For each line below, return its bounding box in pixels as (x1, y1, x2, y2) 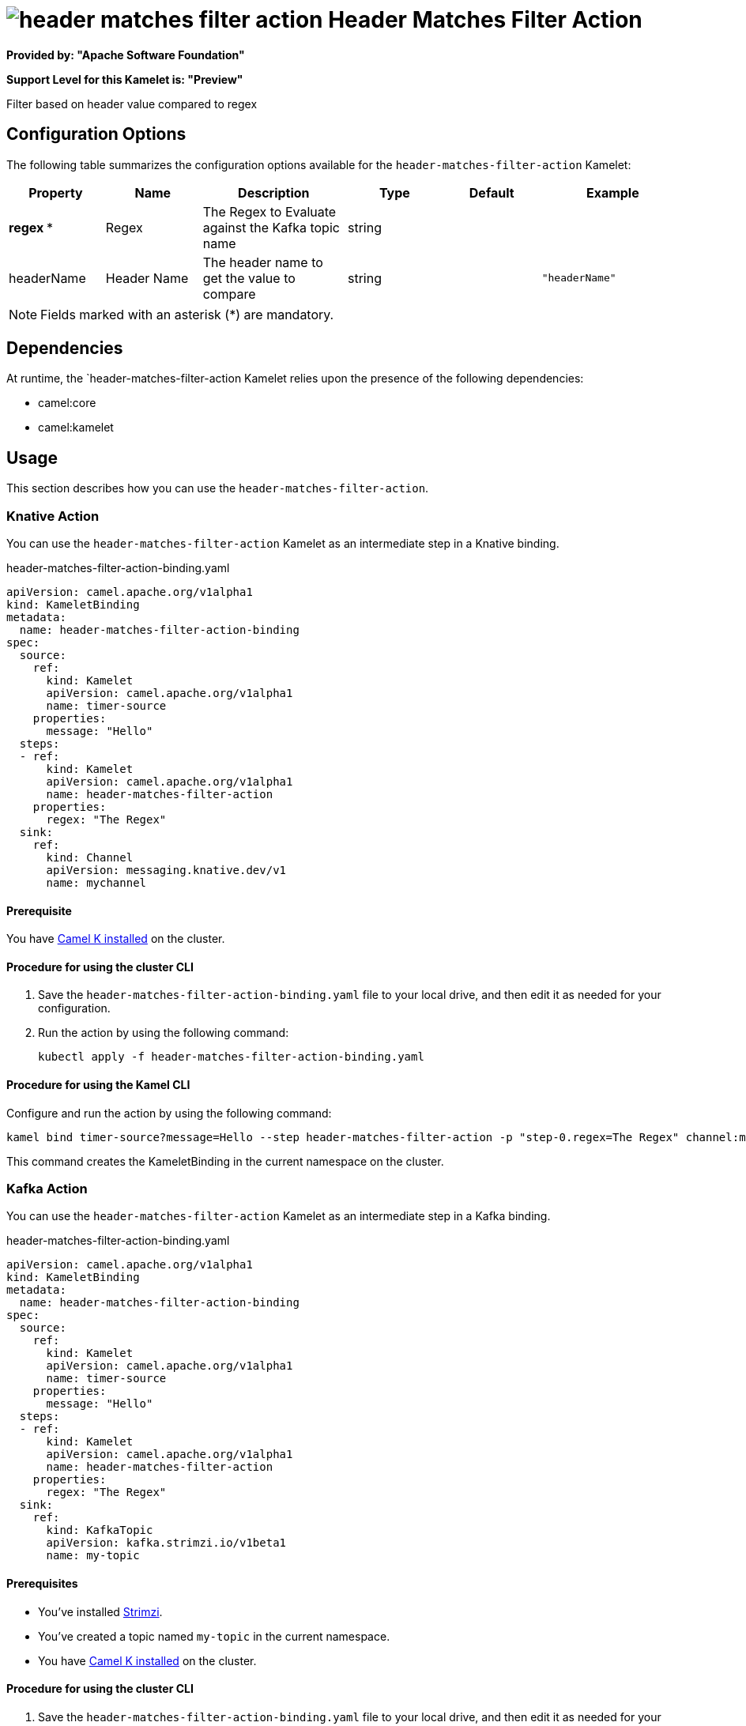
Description (238, 184, 310, 201)
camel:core (38, 396, 96, 410)
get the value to (202, 269, 296, 286)
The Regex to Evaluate (202, 203, 337, 220)
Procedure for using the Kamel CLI (6, 1078, 190, 1092)
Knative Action (6, 507, 100, 524)
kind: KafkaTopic (46, 1524, 153, 1537)
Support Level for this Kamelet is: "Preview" (6, 72, 243, 86)
